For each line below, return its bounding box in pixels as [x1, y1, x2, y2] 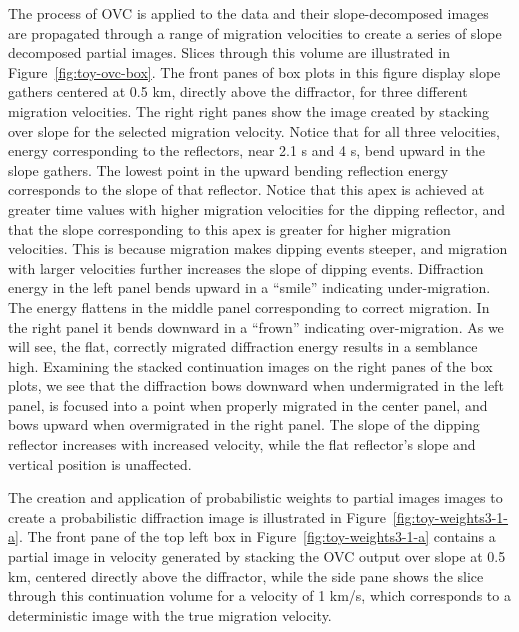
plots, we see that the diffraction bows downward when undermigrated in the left [8, 375, 504, 396]
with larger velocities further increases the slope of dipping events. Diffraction [8, 257, 484, 278]
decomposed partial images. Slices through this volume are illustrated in [8, 42, 450, 63]
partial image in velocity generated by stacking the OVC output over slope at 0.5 [8, 546, 506, 567]
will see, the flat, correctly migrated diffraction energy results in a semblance [8, 336, 478, 357]
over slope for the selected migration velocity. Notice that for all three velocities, [8, 120, 500, 141]
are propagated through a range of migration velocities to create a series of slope [8, 22, 502, 43]
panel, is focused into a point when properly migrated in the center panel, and [8, 394, 488, 415]
